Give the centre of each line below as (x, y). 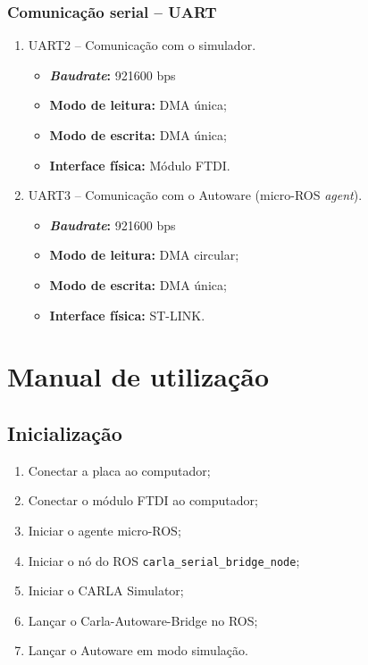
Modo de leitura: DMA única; (138, 105)
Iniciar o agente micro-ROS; (105, 530)
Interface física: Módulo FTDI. (140, 165)
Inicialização (65, 432)
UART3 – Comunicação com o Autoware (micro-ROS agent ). (195, 195)
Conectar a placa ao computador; (119, 470)
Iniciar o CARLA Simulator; (106, 590)
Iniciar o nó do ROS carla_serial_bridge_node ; (164, 560)
